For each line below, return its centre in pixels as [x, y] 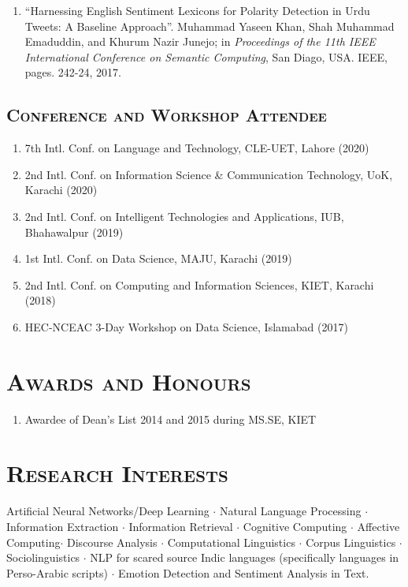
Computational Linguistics [231, 542]
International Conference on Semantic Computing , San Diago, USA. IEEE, [206, 56]
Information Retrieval [181, 526]
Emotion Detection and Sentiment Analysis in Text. [244, 572]
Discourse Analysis [112, 542]
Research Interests [117, 473]
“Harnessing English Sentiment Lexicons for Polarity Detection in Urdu [197, 10]
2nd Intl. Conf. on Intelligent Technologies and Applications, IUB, [184, 216]
